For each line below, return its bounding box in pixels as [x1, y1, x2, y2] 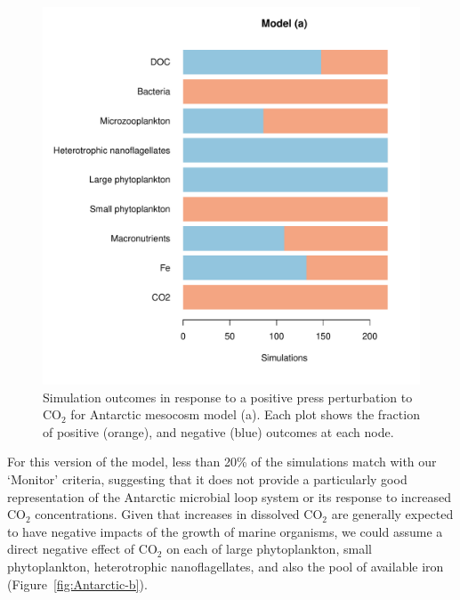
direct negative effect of [7, 539, 135, 558]
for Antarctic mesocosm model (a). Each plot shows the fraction [70, 405, 420, 424]
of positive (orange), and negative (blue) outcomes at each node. [43, 422, 394, 441]
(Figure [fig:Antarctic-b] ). [7, 574, 148, 593]
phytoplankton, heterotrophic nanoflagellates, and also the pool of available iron [7, 556, 444, 575]
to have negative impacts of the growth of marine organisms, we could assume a [7, 522, 443, 540]
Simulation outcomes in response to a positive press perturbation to [43, 387, 413, 406]
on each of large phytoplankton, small [166, 539, 372, 558]
